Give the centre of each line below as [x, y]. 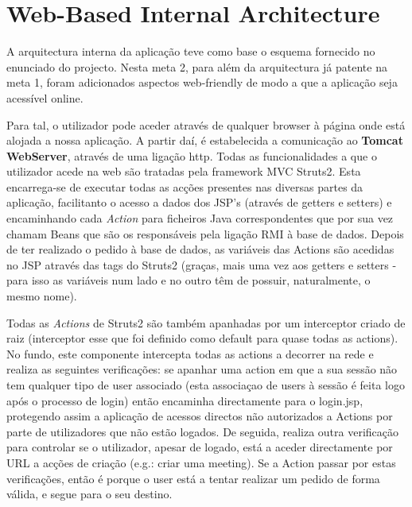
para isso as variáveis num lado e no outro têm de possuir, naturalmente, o [189, 280]
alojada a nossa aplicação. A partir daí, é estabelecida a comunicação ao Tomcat [205, 140]
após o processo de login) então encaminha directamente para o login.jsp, [185, 400]
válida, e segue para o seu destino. [89, 494]
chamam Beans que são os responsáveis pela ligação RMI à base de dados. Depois [205, 233]
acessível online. [45, 97]
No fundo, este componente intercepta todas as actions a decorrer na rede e [190, 353]
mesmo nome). [42, 296]
